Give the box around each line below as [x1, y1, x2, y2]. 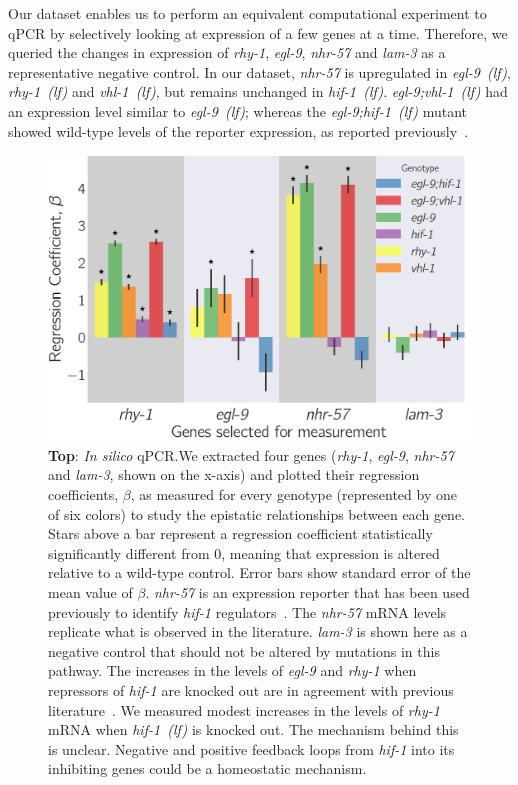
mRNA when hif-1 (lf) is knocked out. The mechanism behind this [48, 719, 459, 740]
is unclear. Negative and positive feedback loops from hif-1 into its [48, 738, 455, 759]
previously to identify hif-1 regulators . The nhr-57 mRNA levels [48, 601, 447, 622]
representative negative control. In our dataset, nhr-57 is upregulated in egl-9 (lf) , [8, 61, 511, 82]
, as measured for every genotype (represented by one [130, 484, 457, 505]
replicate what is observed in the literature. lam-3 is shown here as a [48, 621, 468, 642]
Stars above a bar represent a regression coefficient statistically [48, 523, 433, 544]
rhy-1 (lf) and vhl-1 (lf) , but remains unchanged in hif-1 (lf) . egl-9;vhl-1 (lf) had [8, 81, 508, 102]
